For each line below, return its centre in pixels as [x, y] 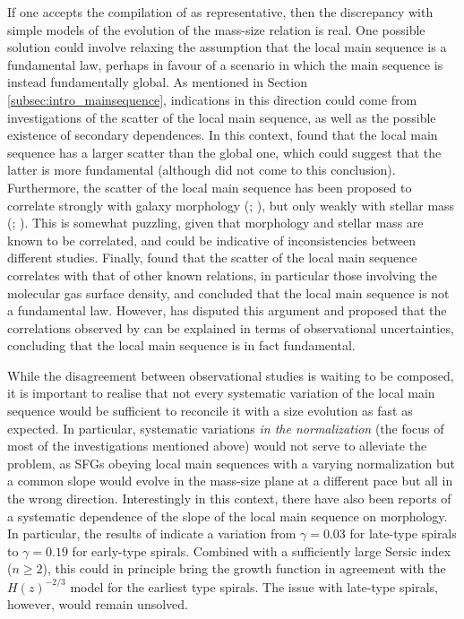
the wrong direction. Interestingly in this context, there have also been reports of [229, 499]
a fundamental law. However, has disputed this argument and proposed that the [227, 310]
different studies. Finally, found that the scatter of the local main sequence [212, 258]
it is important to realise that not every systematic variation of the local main [221, 393]
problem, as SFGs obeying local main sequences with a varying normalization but [232, 463]
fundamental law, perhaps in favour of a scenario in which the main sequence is [225, 64]
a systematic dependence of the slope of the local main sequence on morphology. [228, 516]
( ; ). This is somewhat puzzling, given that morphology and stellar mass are [215, 223]
